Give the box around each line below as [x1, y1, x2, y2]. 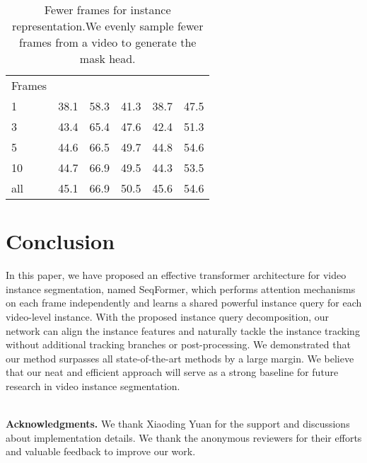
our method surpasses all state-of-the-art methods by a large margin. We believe [6, 350, 354, 365]
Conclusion [6, 227, 115, 256]
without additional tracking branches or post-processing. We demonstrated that [6, 337, 351, 352]
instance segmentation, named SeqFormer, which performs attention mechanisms [6, 281, 356, 296]
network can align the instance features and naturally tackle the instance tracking [6, 323, 360, 338]
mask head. [79, 50, 136, 67]
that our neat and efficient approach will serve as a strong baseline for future [6, 365, 339, 379]
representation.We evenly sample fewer [11, 18, 204, 34]
